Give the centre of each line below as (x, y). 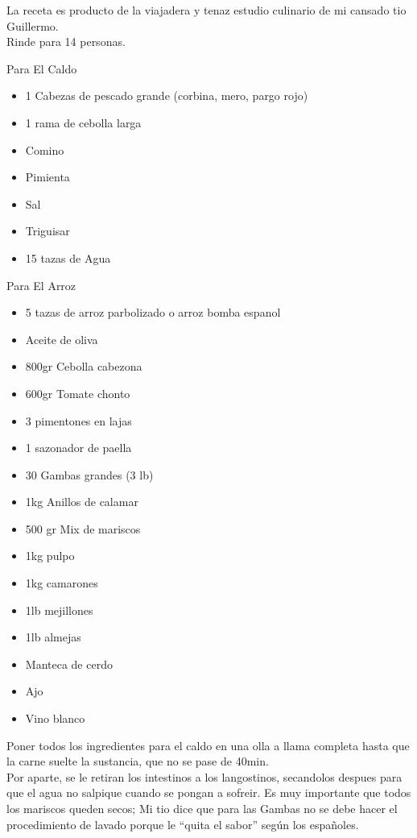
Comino (45, 149)
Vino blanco (55, 718)
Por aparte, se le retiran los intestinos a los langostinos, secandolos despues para (204, 776)
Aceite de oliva (62, 339)
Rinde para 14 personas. (66, 41)
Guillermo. (33, 25)
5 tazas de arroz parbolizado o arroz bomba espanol (153, 312)
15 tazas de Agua (68, 257)
